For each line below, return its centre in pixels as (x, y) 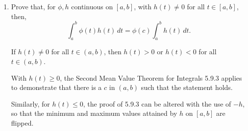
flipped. (22, 123)
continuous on (92, 6)
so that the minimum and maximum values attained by (94, 113)
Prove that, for (33, 6)
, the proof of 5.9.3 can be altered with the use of (157, 103)
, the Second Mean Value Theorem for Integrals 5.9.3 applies (151, 77)
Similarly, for (30, 103)
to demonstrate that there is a (56, 87)
